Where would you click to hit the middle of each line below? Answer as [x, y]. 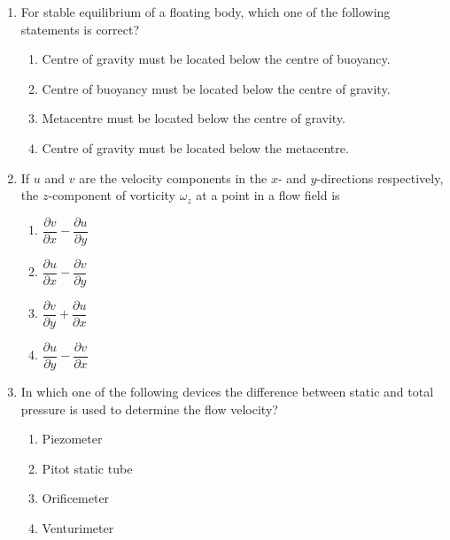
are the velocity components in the [173, 177]
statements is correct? [80, 29]
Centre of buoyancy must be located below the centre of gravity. [216, 88]
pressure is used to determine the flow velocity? [149, 409]
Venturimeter [78, 527]
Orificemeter [76, 498]
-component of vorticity [112, 195]
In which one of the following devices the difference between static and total [227, 391]
